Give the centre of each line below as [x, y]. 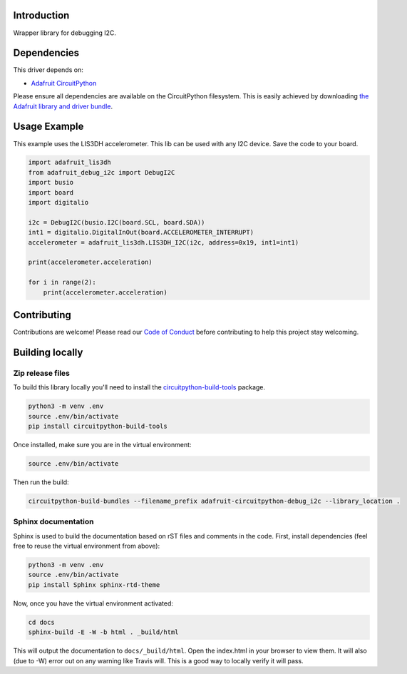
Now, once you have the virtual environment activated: [93, 603]
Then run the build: [41, 482]
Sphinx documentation [53, 522]
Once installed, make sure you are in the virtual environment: [102, 444]
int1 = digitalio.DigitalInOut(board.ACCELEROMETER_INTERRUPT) [141, 233]
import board [51, 192]
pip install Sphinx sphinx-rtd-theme [94, 584]
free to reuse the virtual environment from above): [87, 546]
